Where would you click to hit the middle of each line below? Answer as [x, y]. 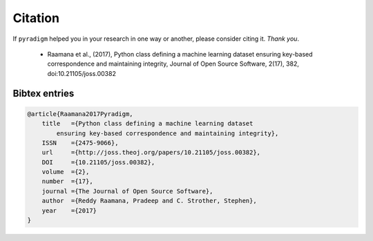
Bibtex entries [44, 93]
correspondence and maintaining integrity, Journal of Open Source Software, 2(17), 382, [173, 64]
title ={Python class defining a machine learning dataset [147, 124]
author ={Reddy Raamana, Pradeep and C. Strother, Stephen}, [149, 201]
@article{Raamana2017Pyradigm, [80, 114]
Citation [36, 18]
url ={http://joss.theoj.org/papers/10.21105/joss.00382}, [151, 153]
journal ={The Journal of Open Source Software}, [127, 191]
